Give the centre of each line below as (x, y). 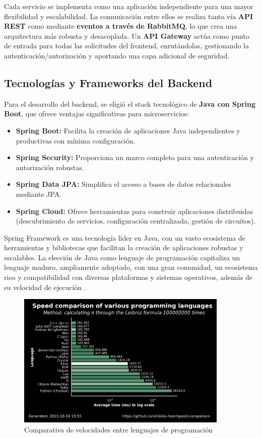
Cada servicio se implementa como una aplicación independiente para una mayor (129, 6)
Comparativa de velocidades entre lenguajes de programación (119, 429)
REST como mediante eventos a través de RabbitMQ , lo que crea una (121, 26)
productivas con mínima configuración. (76, 140)
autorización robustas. (50, 167)
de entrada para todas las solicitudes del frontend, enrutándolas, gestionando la (126, 46)
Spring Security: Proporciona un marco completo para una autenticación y (135, 157)
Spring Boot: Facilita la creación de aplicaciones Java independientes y (128, 130)
